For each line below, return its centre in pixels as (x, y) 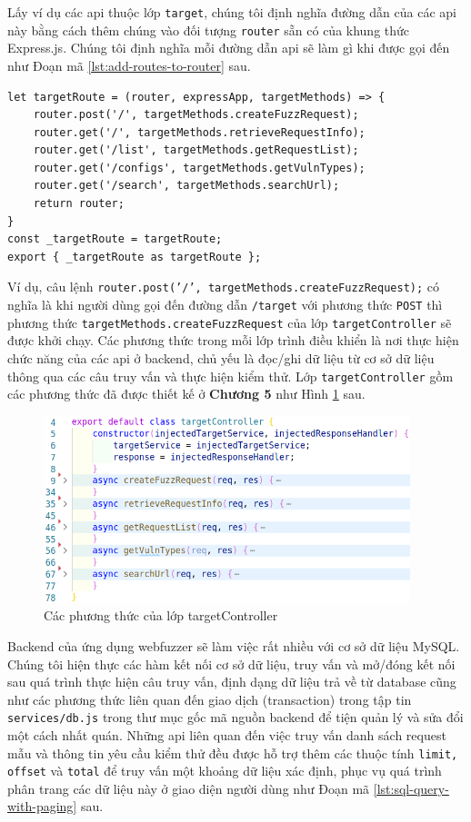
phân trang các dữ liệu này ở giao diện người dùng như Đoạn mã (189, 788)
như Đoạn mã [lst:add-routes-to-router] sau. (129, 65)
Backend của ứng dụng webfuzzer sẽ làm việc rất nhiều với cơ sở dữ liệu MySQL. (234, 645)
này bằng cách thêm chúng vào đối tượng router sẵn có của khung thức (209, 30)
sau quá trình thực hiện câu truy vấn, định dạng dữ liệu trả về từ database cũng (232, 682)
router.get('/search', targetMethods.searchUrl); (186, 186)
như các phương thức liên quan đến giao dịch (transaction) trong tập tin (210, 699)
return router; (79, 204)
